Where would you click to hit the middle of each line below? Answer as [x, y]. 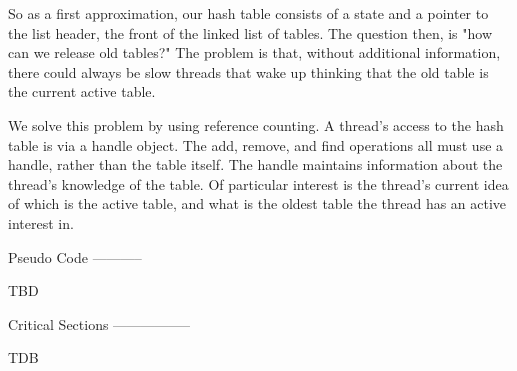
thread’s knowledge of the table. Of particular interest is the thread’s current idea [258, 183]
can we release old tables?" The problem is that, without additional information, [254, 52]
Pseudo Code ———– [75, 256]
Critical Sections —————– [99, 323]
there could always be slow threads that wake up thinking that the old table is [248, 71]
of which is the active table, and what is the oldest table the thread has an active [257, 203]
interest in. [41, 222]
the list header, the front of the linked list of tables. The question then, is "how [250, 32]
